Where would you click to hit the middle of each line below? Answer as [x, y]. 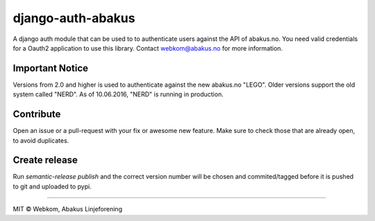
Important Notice [50, 68]
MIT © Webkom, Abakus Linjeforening [68, 209]
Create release [45, 160]
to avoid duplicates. [41, 140]
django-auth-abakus [74, 18]
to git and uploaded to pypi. [52, 186]
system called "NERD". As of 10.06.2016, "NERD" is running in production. [118, 94]
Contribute [37, 114]
